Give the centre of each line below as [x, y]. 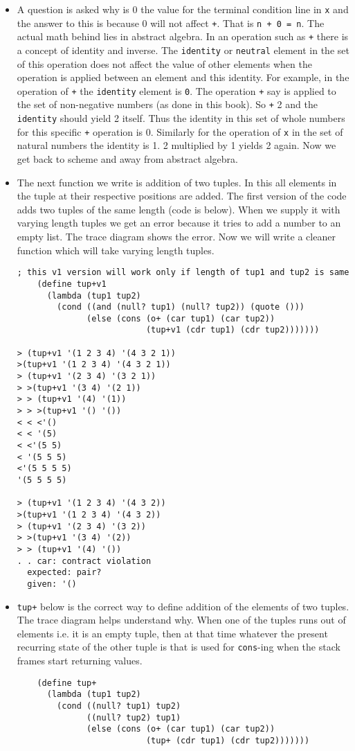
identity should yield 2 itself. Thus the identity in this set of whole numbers [181, 118]
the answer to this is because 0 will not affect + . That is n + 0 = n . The [171, 23]
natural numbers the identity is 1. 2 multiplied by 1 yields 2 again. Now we [176, 145]
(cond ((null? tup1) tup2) [119, 706]
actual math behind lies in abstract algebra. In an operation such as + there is [183, 36]
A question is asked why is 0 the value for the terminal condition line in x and [183, 9]
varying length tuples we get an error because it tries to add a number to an [179, 223]
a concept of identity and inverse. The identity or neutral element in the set [183, 50]
